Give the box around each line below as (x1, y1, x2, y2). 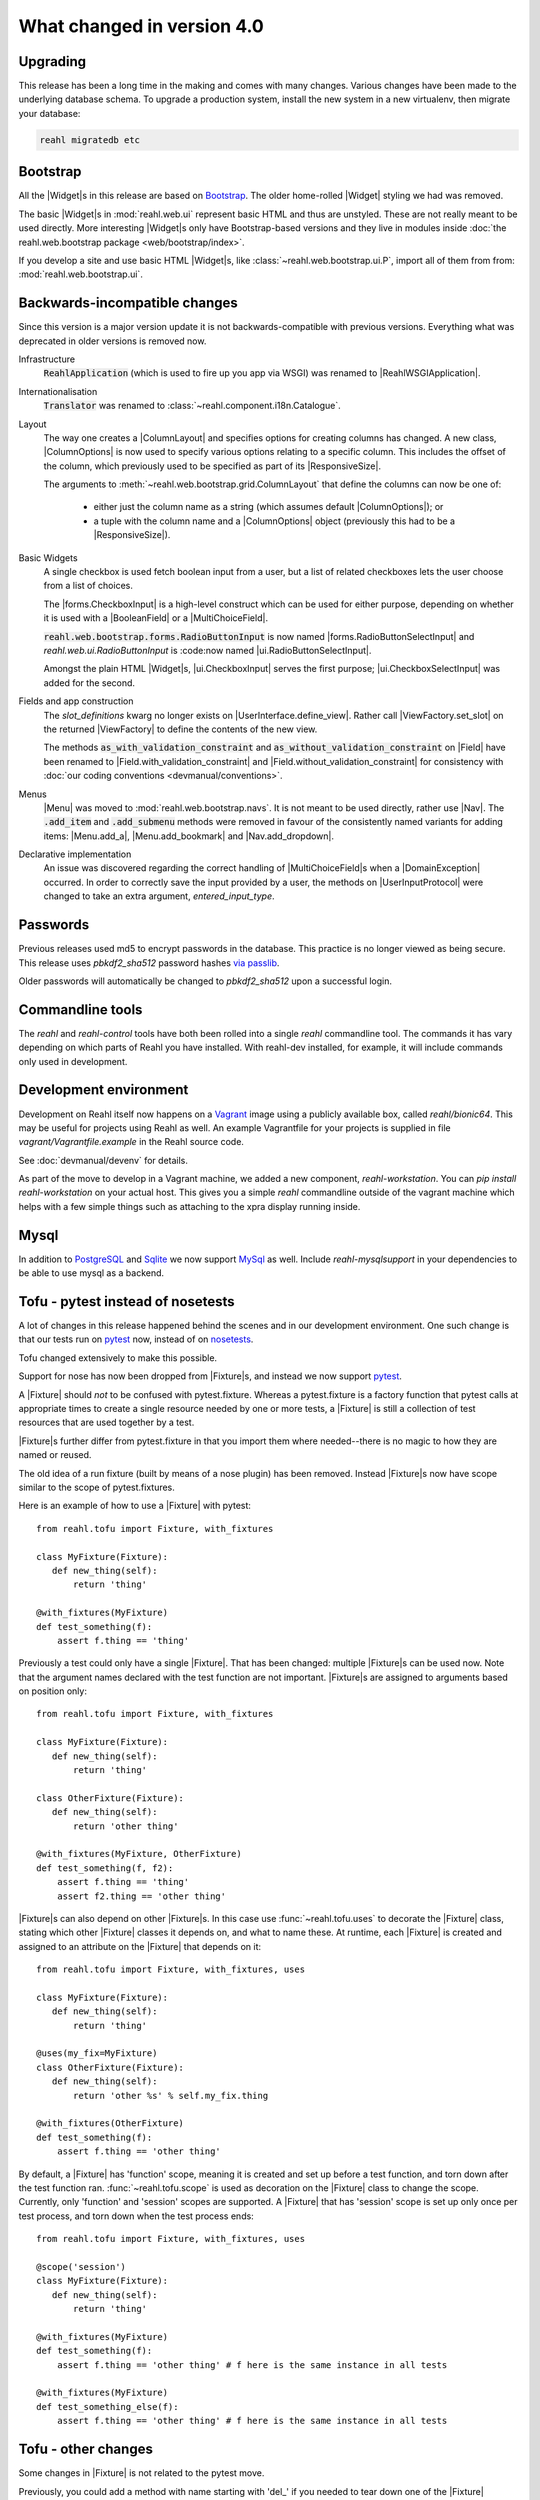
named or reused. (18, 1449, 92, 1461)
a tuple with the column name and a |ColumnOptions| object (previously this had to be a (93, 515, 455, 527)
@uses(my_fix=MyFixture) (36, 2048, 158, 2059)
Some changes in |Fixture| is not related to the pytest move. (18, 2467, 265, 2479)
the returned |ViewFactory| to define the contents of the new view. (43, 723, 318, 735)
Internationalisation (18, 385, 98, 397)
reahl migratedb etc (39, 134, 140, 145)
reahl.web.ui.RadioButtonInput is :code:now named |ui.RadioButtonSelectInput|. (43, 645, 372, 656)
